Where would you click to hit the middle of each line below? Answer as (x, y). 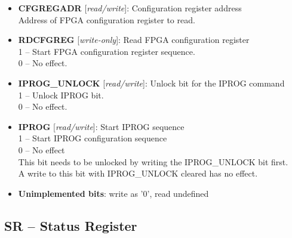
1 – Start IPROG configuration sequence (93, 138)
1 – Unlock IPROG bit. (61, 95)
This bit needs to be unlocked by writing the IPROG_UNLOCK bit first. (153, 161)
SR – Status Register (71, 225)
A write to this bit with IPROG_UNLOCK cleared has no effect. (138, 173)
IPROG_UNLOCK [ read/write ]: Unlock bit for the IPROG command (151, 83)
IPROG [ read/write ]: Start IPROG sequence (101, 126)
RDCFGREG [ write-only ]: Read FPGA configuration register (134, 40)
